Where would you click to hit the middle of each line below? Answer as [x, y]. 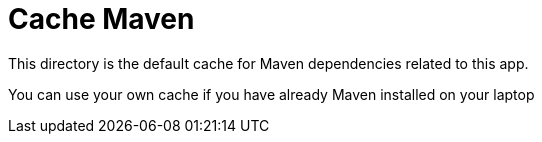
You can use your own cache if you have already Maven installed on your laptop [271, 94]
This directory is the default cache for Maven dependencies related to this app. [268, 63]
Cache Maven [101, 19]
